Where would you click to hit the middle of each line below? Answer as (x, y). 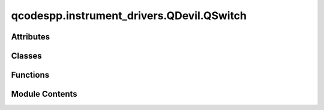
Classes (26, 56)
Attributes (31, 37)
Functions (30, 75)
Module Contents (44, 94)
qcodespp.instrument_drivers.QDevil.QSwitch (129, 16)
